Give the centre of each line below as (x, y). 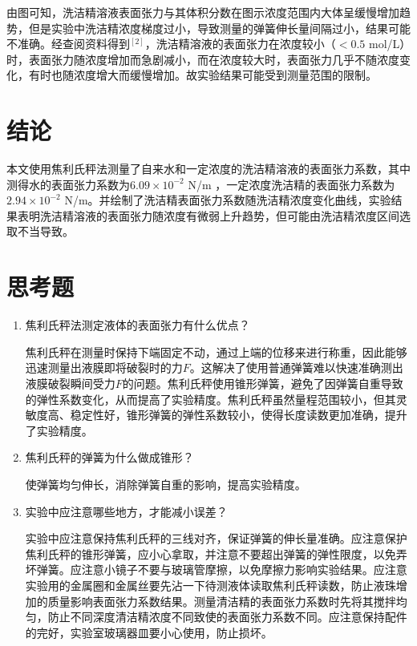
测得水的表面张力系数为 (68, 184)
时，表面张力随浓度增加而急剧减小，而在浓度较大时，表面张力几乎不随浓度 (203, 59)
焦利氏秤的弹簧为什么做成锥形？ (109, 457)
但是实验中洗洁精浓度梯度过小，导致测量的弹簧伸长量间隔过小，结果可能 (219, 28)
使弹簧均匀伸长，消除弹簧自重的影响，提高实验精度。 (166, 484)
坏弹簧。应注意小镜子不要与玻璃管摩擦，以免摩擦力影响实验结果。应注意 (216, 569)
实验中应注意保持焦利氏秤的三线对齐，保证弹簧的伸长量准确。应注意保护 (216, 538)
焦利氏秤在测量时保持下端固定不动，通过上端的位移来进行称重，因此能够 (216, 351)
